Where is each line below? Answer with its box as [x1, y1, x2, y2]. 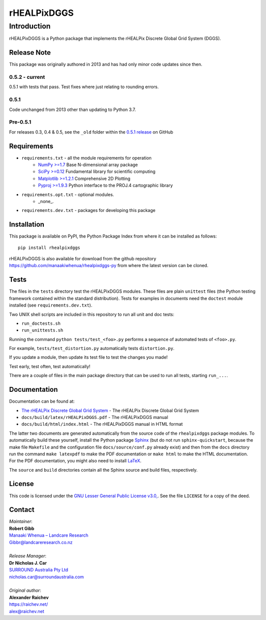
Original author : [9, 587, 41, 593]
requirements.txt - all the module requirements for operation [21, 155, 152, 161]
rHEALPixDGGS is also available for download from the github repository [9, 256, 157, 262]
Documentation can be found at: [9, 398, 75, 404]
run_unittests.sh [21, 328, 64, 333]
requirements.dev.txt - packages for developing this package [21, 207, 156, 213]
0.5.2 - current [9, 74, 45, 81]
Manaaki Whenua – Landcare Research [9, 532, 89, 538]
